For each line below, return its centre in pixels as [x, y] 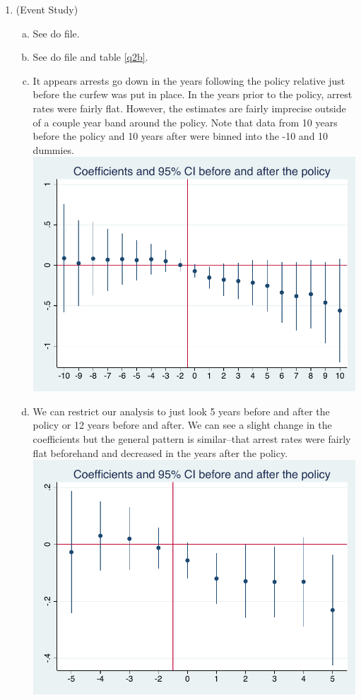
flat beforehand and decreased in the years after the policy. [160, 452]
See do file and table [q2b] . [90, 57]
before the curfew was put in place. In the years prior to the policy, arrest [193, 94]
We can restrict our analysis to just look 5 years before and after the [181, 411]
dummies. [54, 149]
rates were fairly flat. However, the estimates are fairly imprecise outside [189, 108]
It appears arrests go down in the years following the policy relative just [189, 80]
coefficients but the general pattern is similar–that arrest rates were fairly [192, 439]
